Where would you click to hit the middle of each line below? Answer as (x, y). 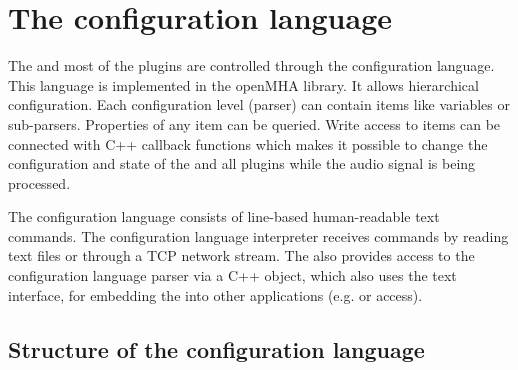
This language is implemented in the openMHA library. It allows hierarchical (243, 84)
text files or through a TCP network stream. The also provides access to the (241, 255)
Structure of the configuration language (216, 348)
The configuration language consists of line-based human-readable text (224, 216)
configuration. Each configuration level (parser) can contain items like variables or (259, 104)
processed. (39, 182)
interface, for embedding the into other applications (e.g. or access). (215, 294)
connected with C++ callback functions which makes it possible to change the (248, 143)
